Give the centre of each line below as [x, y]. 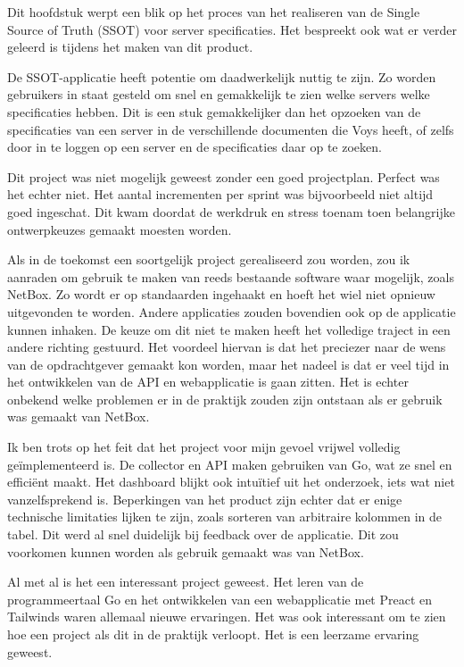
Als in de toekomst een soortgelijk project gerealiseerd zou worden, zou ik [209, 259]
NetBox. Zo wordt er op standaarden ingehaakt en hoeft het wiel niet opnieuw [221, 294]
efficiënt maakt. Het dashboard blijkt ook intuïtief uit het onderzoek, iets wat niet [231, 482]
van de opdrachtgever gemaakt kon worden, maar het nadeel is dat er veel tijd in [228, 364]
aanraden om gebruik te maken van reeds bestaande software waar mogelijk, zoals [231, 276]
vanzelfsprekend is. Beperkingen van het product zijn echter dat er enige [205, 499]
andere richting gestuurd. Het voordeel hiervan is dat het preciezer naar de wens [227, 347]
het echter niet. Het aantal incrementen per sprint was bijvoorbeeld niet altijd [220, 194]
